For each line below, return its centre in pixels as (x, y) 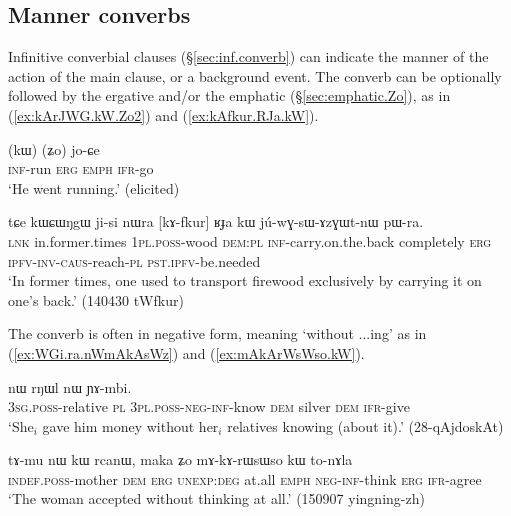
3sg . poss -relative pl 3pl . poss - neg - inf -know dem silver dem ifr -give (209, 406)
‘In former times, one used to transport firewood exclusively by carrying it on (245, 280)
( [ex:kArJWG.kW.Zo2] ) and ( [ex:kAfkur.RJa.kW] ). (163, 114)
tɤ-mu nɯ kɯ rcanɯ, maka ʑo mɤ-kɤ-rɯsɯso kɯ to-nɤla (180, 459)
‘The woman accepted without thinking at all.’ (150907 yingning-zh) (216, 498)
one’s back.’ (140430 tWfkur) (96, 299)
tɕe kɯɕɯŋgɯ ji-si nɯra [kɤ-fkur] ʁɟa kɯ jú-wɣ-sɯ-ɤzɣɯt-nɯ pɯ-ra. (216, 221)
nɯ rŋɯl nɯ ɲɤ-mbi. (70, 386)
